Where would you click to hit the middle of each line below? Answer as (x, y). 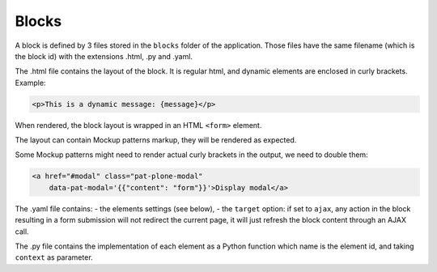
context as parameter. (54, 257)
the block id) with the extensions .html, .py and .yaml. (104, 56)
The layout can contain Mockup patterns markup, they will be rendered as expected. (156, 140)
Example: (30, 83)
